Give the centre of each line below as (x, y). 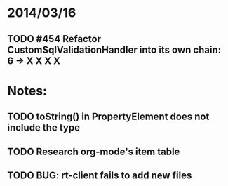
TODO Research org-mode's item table (94, 151)
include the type (44, 128)
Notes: (27, 91)
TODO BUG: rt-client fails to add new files (100, 175)
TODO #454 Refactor (54, 39)
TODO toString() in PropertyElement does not (108, 117)
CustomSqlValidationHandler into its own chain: (114, 49)
